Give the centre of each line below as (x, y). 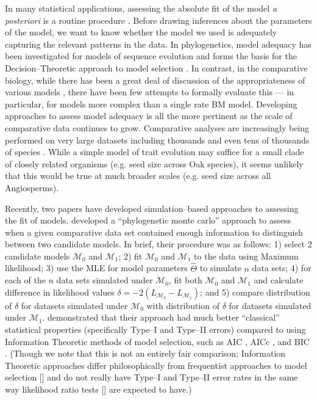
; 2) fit (130, 256)
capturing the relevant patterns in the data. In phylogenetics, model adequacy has (158, 44)
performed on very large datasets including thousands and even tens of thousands (157, 140)
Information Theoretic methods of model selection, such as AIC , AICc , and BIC (157, 341)
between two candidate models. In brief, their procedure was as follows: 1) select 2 (158, 244)
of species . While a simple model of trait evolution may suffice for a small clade (155, 152)
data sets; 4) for (282, 268)
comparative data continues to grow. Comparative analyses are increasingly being (157, 127)
